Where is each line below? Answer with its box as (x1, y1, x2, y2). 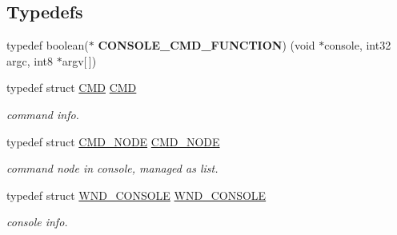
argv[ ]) (62, 52, 97, 69)
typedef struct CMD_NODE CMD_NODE (6, 133, 220, 149)
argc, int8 (6, 52, 53, 69)
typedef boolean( (6, 37, 89, 54)
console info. (6, 213, 68, 230)
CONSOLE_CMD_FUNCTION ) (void (98, 37, 315, 54)
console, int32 (324, 37, 391, 54)
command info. (6, 106, 79, 122)
